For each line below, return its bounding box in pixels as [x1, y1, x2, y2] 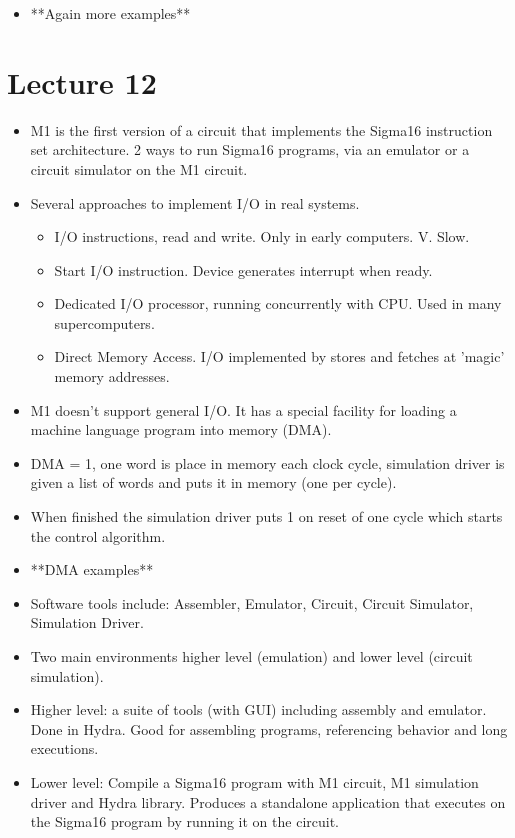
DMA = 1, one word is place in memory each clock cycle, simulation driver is [30, 452, 505, 473]
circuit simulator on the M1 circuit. [30, 158, 248, 179]
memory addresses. [54, 366, 170, 387]
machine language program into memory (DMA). [30, 419, 332, 440]
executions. [30, 738, 99, 759]
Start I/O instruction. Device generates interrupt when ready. [54, 259, 433, 280]
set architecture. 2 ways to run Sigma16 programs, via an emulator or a [30, 139, 470, 160]
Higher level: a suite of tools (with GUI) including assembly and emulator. [30, 699, 487, 720]
